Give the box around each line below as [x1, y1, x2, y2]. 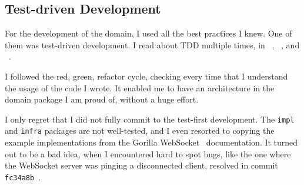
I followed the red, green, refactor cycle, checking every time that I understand [5, 70, 288, 82]
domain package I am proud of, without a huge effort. [5, 93, 199, 105]
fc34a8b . [5, 170, 41, 183]
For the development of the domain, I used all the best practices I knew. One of [5, 27, 292, 39]
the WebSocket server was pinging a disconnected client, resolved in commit [5, 159, 278, 171]
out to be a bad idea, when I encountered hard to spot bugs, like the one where [5, 147, 291, 160]
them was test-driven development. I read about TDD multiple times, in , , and [5, 38, 300, 51]
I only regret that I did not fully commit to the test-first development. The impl [5, 113, 295, 125]
